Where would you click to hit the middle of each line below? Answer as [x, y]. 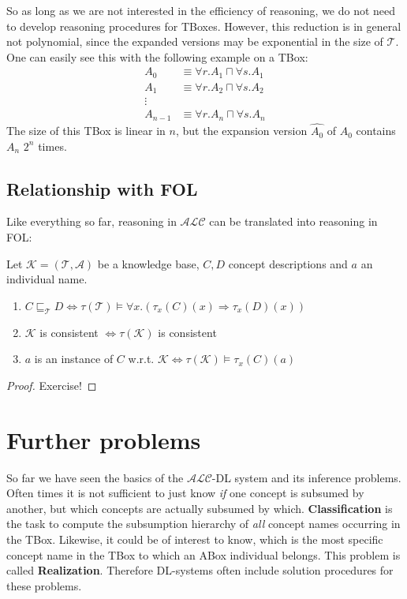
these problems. [44, 585]
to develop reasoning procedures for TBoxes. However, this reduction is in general [204, 26]
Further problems [104, 439]
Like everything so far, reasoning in [91, 221]
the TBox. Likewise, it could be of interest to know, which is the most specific [195, 539]
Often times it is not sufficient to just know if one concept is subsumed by [185, 493]
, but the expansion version [241, 131]
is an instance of [74, 359]
